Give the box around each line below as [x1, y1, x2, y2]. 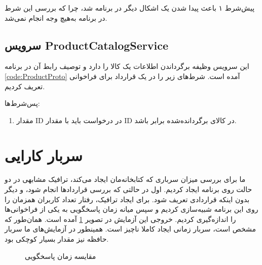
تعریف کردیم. [5, 81, 45, 91]
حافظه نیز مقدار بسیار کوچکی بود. [5, 234, 109, 244]
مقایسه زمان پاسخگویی [25, 250, 96, 261]
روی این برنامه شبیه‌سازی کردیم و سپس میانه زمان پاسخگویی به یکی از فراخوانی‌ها [5, 204, 258, 214]
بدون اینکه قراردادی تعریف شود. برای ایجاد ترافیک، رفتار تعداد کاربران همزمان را [5, 194, 250, 204]
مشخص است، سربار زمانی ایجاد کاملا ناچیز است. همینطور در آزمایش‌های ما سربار [5, 223, 256, 234]
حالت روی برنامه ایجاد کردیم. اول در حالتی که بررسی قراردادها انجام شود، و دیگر [5, 184, 252, 195]
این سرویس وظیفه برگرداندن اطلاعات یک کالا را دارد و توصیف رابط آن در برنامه [5, 61, 249, 71]
